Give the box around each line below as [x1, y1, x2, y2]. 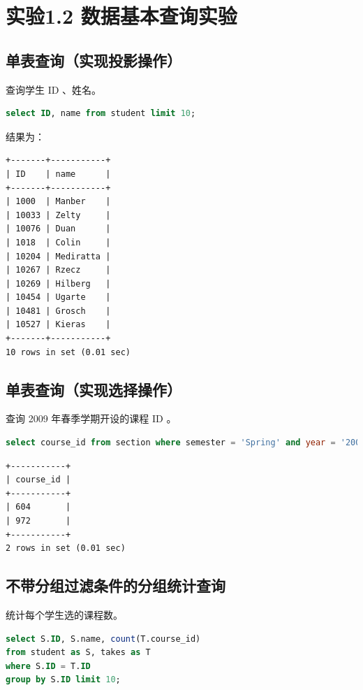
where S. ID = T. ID [6, 661, 91, 671]
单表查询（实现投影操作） [6, 49, 181, 71]
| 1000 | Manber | [6, 196, 111, 207]
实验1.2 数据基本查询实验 [6, 1, 237, 30]
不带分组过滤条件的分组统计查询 [6, 575, 225, 596]
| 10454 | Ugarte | [6, 292, 111, 303]
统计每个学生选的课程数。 [6, 608, 123, 622]
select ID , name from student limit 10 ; [6, 108, 196, 119]
